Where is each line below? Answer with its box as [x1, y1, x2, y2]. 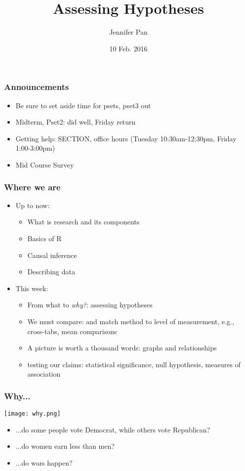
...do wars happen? [15, 457, 73, 468]
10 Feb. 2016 [109, 43, 148, 53]
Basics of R [27, 233, 62, 243]
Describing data [27, 266, 75, 277]
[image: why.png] [4, 410, 61, 418]
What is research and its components [27, 216, 140, 227]
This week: [15, 283, 48, 293]
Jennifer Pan [109, 27, 148, 37]
